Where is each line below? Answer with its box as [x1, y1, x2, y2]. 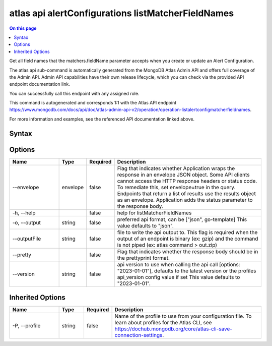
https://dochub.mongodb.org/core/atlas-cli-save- [114, 325, 233, 332]
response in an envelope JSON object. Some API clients [117, 171, 250, 178]
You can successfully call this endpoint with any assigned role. [9, 90, 140, 96]
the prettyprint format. [117, 254, 170, 261]
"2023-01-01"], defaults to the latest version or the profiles [117, 267, 256, 274]
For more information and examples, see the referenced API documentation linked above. [9, 116, 195, 122]
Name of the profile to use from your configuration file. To [114, 313, 252, 320]
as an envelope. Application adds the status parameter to [117, 196, 253, 203]
